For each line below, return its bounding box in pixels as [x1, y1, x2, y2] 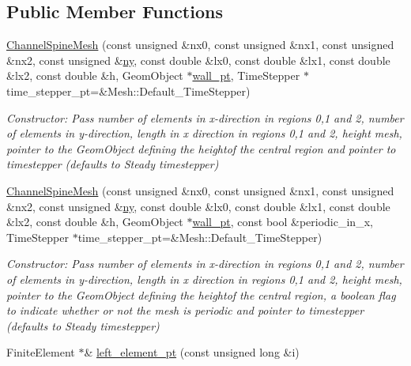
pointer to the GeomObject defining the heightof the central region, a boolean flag [6, 286, 396, 303]
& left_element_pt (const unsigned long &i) [84, 344, 300, 360]
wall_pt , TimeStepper [192, 67, 300, 84]
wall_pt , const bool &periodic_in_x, [192, 213, 373, 230]
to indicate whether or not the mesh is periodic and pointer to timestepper [6, 302, 364, 319]
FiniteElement [6, 344, 75, 360]
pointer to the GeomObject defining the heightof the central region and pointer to [6, 140, 396, 157]
